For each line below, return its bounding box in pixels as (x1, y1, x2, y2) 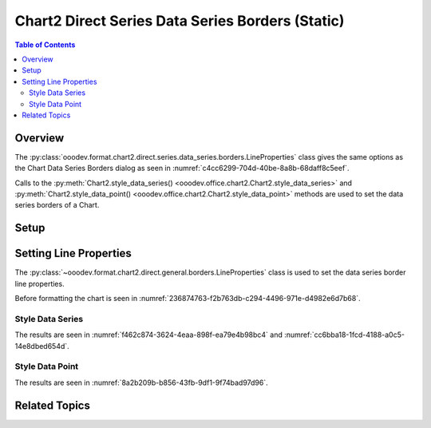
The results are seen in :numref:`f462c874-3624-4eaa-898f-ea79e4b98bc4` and (14, 330, 283, 339)
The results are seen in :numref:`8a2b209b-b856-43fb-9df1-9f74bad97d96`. (14, 378, 269, 387)
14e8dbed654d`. (14, 341, 69, 351)
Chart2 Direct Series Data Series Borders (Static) (14, 12, 345, 30)
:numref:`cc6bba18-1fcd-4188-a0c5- (283, 330, 405, 339)
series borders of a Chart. (14, 200, 100, 210)
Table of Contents (14, 40, 76, 50)
